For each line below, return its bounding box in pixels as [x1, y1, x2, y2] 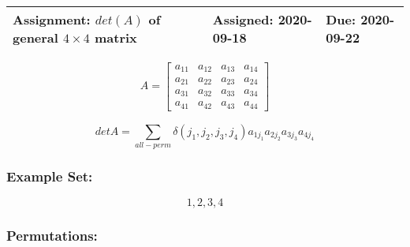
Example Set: [6, 166, 93, 185]
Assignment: [13, 10, 91, 28]
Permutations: [6, 226, 98, 245]
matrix [94, 28, 137, 47]
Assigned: [212, 10, 274, 28]
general [13, 28, 58, 47]
